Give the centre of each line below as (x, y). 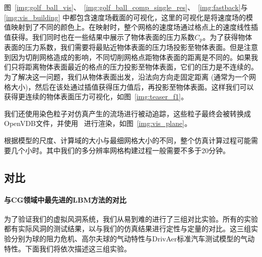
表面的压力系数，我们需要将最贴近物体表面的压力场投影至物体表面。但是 (124, 47)
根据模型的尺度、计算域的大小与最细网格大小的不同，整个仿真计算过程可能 (127, 140)
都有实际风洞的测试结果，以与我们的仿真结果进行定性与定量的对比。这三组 (127, 229)
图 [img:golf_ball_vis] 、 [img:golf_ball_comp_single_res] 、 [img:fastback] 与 (126, 7)
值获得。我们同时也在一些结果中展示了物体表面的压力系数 (99, 37)
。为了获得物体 (227, 37)
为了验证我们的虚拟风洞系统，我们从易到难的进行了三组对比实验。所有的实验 (131, 218)
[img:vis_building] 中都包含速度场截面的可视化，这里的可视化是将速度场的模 (129, 17)
